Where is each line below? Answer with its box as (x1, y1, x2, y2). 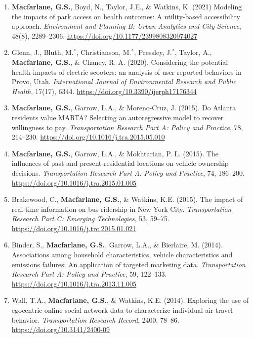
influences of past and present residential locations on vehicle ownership (11, 158, 229, 168)
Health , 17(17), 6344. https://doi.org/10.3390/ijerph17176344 (11, 86, 197, 96)
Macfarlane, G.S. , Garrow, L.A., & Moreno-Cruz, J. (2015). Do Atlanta (11, 102, 236, 113)
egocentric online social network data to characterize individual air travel (11, 305, 233, 315)
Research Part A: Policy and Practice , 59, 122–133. (11, 269, 167, 279)
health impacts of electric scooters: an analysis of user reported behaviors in (11, 66, 242, 77)
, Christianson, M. (76, 47, 131, 57)
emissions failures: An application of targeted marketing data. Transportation (11, 259, 246, 269)
